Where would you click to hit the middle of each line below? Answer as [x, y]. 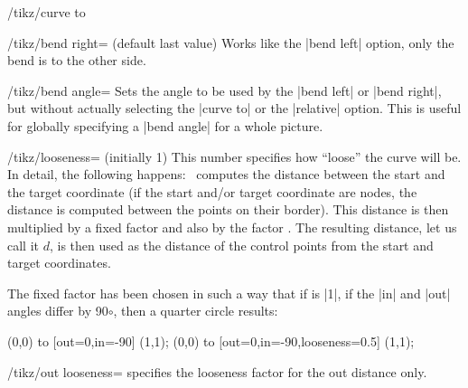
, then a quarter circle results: [196, 311]
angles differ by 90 [58, 311]
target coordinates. [59, 263]
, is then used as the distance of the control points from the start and [241, 245]
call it [23, 245]
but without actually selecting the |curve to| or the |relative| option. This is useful [234, 108]
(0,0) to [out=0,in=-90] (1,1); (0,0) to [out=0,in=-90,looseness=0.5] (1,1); [211, 341]
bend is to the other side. [77, 60]
